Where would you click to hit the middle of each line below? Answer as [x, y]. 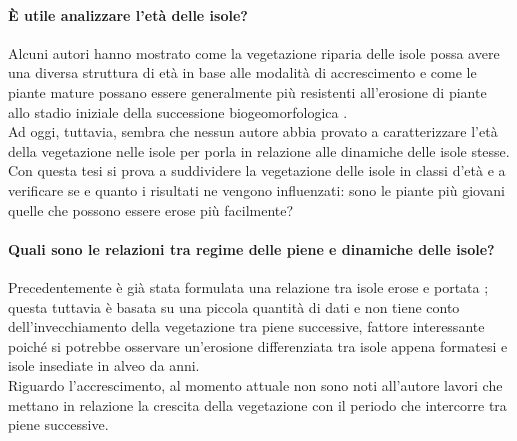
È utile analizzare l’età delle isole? [128, 14]
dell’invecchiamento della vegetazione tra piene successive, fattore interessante [246, 326]
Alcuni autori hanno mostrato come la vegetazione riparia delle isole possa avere [254, 52]
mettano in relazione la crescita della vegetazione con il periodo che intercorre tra [257, 404]
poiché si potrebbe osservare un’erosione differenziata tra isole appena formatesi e [258, 345]
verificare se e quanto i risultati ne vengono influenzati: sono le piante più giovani [256, 189]
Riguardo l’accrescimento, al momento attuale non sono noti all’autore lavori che [255, 384]
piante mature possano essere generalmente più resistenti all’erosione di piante [247, 91]
